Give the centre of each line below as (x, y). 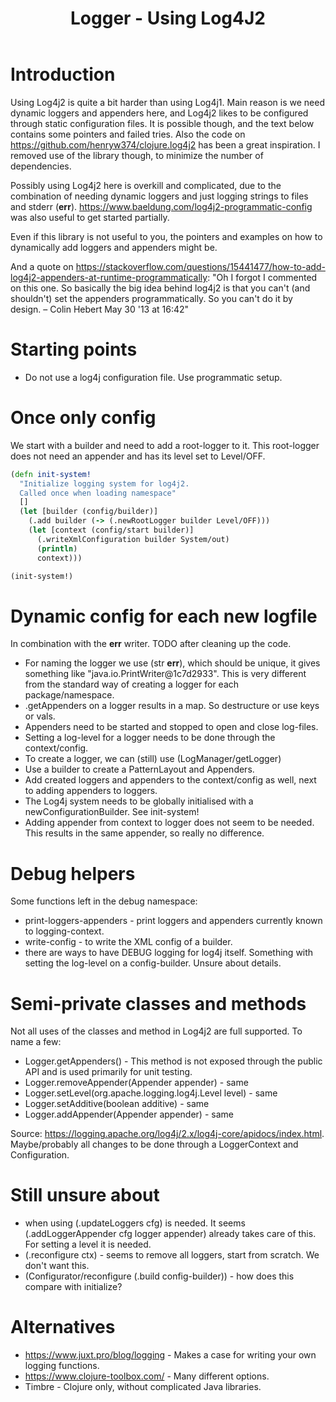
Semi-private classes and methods (158, 1003)
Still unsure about (85, 1195)
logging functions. (62, 1366)
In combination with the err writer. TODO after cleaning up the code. (151, 644)
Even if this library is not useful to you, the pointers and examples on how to (166, 236)
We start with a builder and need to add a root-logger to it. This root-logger (165, 445)
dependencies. (41, 166)
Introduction (63, 74)
